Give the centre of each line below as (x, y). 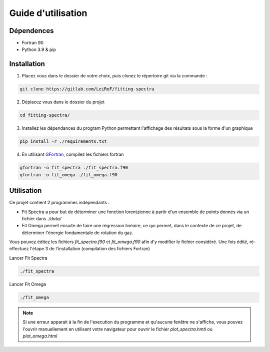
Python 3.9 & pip (39, 49)
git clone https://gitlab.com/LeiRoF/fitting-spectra (87, 89)
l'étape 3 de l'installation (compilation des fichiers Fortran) (90, 249)
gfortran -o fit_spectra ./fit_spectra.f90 (74, 168)
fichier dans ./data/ (41, 218)
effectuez (19, 249)
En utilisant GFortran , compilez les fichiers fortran (73, 154)
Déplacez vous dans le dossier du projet (63, 102)
